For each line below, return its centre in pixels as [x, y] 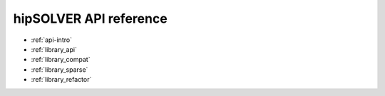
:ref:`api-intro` [52, 40]
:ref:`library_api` [54, 49]
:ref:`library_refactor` [61, 80]
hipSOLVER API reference [90, 18]
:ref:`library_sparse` [60, 69]
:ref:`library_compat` [61, 60]
